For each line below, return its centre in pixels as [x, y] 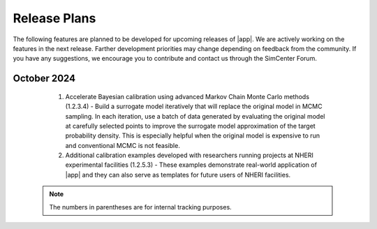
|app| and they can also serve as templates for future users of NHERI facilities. [178, 175]
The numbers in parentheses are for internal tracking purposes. [140, 207]
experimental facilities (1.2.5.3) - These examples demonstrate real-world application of [191, 165]
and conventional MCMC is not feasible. [123, 145]
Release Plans [54, 18]
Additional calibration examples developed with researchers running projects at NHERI [189, 155]
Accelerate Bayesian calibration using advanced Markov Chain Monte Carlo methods [187, 96]
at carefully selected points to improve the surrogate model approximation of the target [190, 126]
